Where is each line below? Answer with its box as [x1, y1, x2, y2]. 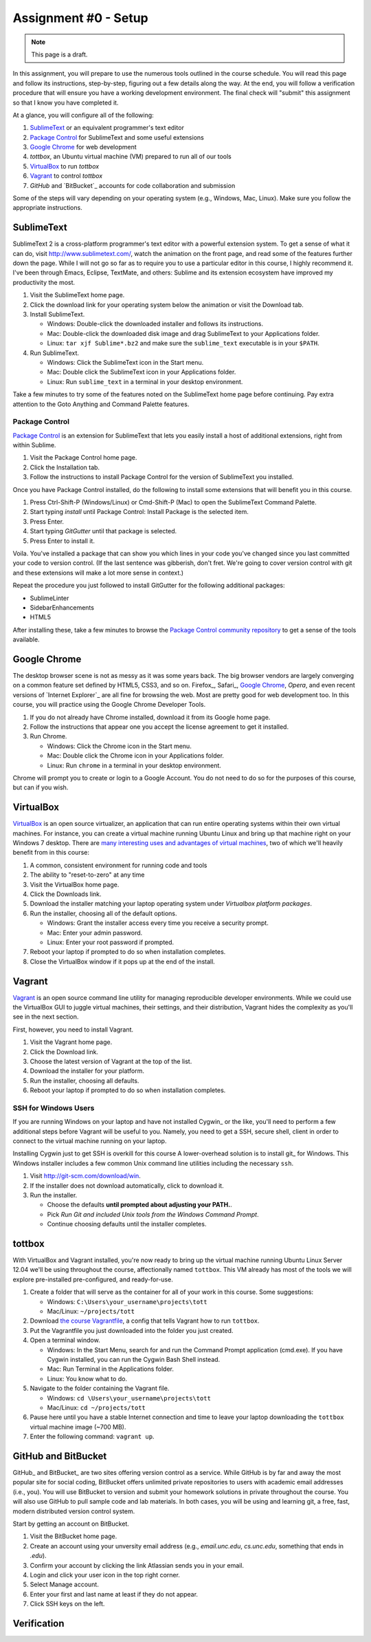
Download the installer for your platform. [30, 1067, 144, 1075]
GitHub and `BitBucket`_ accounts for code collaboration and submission [30, 181, 236, 189]
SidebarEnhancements [30, 603, 94, 612]
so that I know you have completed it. [12, 98, 119, 107]
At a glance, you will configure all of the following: [12, 111, 154, 119]
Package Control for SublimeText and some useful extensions [30, 133, 204, 141]
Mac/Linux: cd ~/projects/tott [47, 1403, 146, 1411]
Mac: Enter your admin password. [47, 928, 143, 937]
